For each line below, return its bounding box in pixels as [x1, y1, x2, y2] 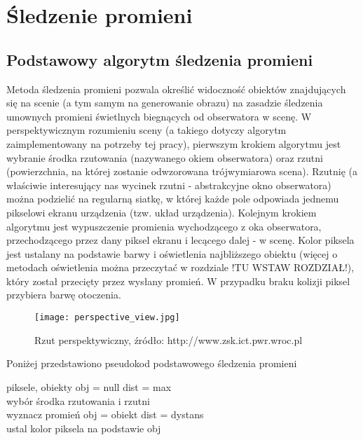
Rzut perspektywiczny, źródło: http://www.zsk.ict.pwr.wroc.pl [34, 332, 303, 347]
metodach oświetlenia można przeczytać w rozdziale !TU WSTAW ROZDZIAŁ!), [6, 260, 355, 275]
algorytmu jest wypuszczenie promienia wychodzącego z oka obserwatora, [6, 219, 322, 233]
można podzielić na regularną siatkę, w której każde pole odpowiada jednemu [6, 191, 339, 206]
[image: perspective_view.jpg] [34, 312, 180, 323]
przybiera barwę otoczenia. [6, 287, 121, 302]
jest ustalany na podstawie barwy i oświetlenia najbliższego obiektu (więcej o [6, 246, 338, 261]
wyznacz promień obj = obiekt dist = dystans [6, 407, 204, 422]
